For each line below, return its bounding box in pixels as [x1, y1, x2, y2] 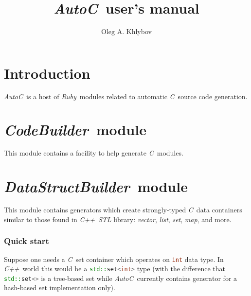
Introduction [4, 63, 90, 83]
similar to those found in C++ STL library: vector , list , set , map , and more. [4, 214, 232, 224]
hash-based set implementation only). [4, 282, 115, 293]
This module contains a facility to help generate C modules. [4, 148, 183, 158]
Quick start [4, 235, 49, 247]
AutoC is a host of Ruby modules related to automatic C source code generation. [4, 91, 248, 101]
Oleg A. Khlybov [101, 26, 152, 36]
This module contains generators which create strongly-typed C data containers [4, 205, 242, 215]
